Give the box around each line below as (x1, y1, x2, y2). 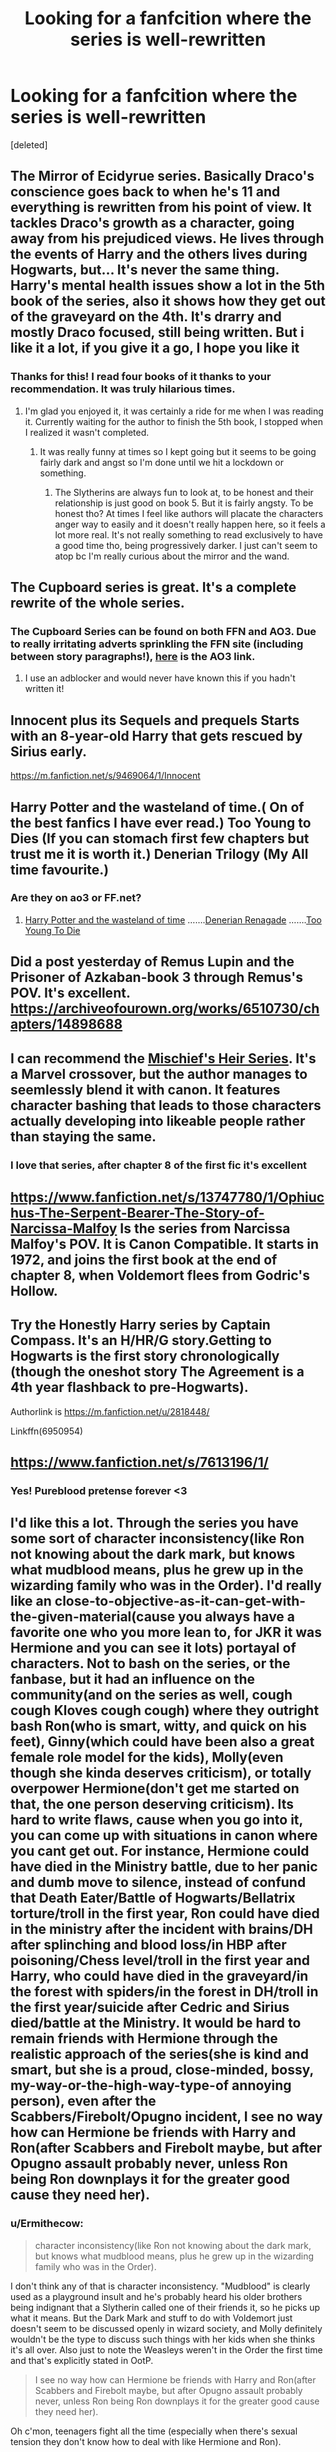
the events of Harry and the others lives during (10, 246, 308, 263)
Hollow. (10, 1282, 58, 1299)
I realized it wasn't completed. (24, 426, 150, 438)
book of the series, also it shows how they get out (10, 293, 326, 310)
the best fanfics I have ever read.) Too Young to (10, 814, 312, 831)
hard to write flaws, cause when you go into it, (10, 1812, 303, 1829)
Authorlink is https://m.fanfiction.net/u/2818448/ (10, 1405, 210, 1417)
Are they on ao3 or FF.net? (10, 891, 142, 905)
